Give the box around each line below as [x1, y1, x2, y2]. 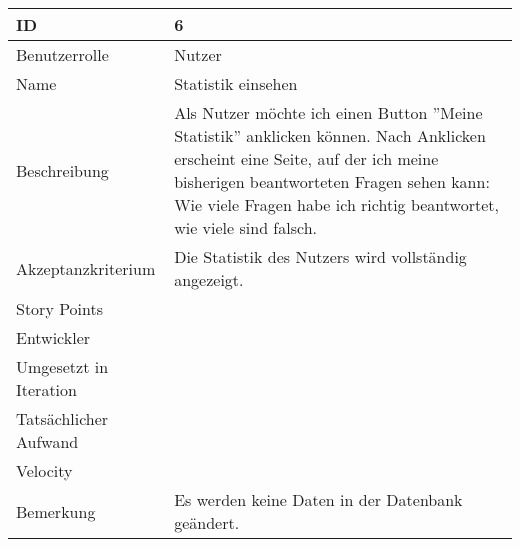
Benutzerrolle [16, 43, 109, 66]
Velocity [16, 459, 73, 482]
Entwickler [16, 326, 91, 349]
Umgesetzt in [16, 355, 109, 378]
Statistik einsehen [174, 72, 298, 95]
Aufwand [16, 430, 79, 453]
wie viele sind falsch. [174, 216, 318, 239]
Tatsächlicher [16, 407, 109, 430]
